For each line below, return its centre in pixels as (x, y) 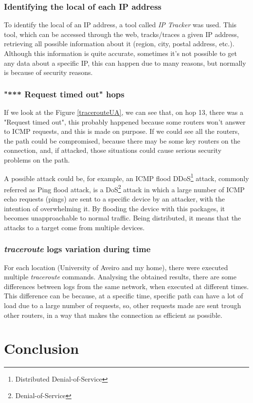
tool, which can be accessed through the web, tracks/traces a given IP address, (121, 34)
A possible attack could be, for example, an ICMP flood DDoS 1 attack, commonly (126, 177)
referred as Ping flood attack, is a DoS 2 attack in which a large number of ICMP (124, 188)
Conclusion (42, 348)
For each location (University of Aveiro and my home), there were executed (116, 267)
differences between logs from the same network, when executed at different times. (126, 286)
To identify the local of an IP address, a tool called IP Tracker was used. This (120, 25)
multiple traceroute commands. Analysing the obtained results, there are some (120, 277)
